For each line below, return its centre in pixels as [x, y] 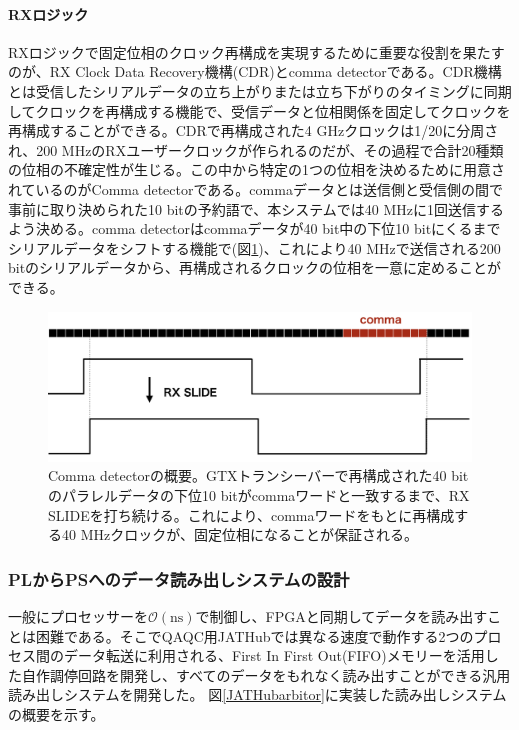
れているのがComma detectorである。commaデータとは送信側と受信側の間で [255, 188]
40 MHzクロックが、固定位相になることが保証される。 [239, 534]
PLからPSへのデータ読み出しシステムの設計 [179, 578]
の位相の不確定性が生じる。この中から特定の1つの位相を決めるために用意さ [256, 169]
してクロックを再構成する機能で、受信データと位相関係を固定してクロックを [259, 110]
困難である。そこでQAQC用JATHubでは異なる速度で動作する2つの [254, 635]
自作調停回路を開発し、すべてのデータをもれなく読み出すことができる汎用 [266, 674]
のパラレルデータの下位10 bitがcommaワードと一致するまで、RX [259, 495]
